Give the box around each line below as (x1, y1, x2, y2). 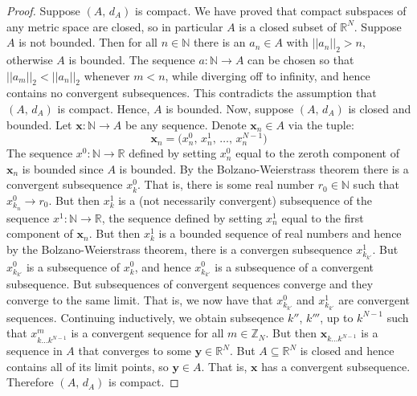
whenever (84, 67, 130, 84)
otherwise (6, 51, 53, 67)
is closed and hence (300, 342, 395, 359)
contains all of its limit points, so (6, 357, 169, 374)
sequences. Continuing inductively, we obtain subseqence (6, 308, 284, 325)
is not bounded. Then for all (18, 34, 157, 51)
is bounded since (22, 160, 104, 177)
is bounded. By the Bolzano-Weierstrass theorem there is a (119, 160, 409, 177)
